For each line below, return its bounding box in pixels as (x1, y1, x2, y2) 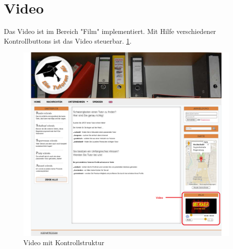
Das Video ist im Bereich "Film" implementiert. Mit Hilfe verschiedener (4, 26, 216, 36)
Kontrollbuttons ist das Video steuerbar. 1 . (4, 35, 132, 46)
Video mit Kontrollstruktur (23, 237, 104, 248)
